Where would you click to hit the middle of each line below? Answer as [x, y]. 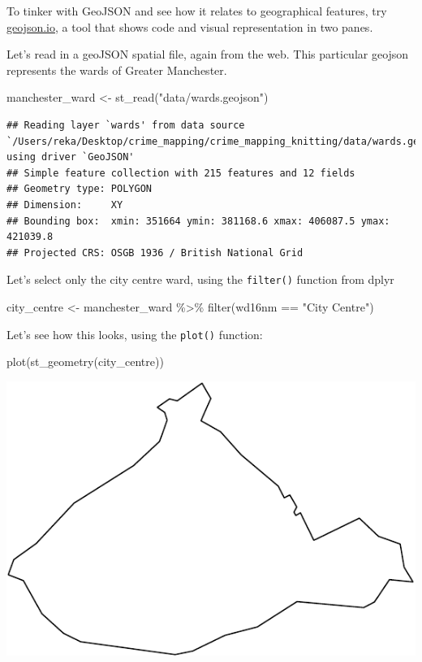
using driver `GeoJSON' [71, 157]
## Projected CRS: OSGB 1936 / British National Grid [155, 253]
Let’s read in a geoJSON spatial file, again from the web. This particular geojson [208, 54]
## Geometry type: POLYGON [79, 189]
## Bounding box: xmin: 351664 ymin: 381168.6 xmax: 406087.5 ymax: [198, 221]
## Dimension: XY [65, 205]
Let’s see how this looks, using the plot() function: [135, 334]
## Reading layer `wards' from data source [126, 125]
